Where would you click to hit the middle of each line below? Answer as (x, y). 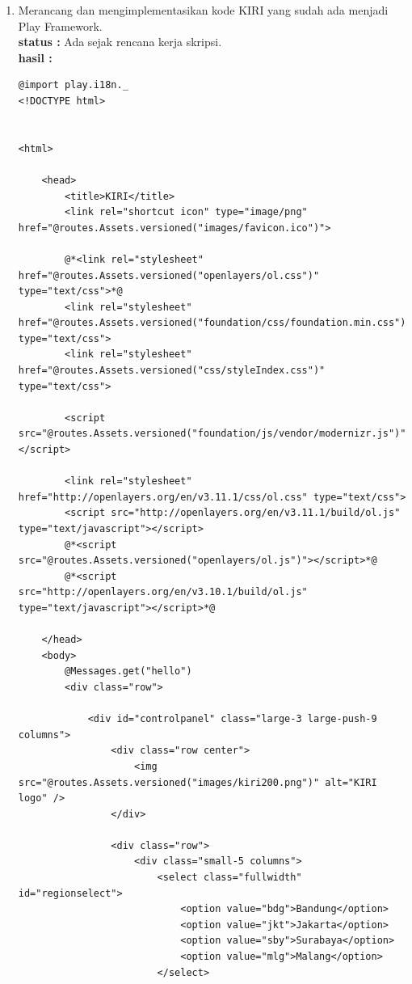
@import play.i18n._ (73, 85)
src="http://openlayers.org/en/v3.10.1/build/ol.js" (163, 592)
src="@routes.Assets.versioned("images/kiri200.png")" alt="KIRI (198, 782)
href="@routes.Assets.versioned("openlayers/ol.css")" (169, 275)
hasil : (35, 57)
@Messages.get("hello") (128, 671)
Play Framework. (60, 25)
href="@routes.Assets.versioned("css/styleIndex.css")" (172, 371)
